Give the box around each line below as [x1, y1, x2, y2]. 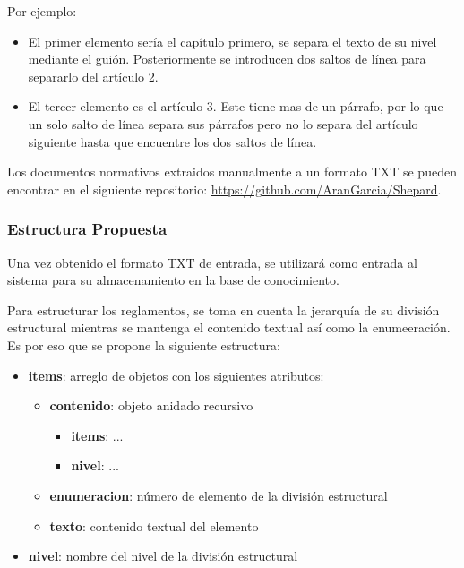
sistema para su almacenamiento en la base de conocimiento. [7, 271, 339, 289]
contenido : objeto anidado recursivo [49, 396, 253, 415]
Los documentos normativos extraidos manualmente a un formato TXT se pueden [7, 162, 457, 181]
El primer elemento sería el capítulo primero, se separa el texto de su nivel [28, 31, 437, 50]
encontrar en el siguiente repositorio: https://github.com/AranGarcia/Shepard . [7, 179, 442, 198]
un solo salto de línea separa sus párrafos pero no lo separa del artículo [28, 114, 418, 133]
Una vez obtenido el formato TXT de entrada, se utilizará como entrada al [7, 253, 417, 271]
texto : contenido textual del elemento [49, 516, 259, 535]
